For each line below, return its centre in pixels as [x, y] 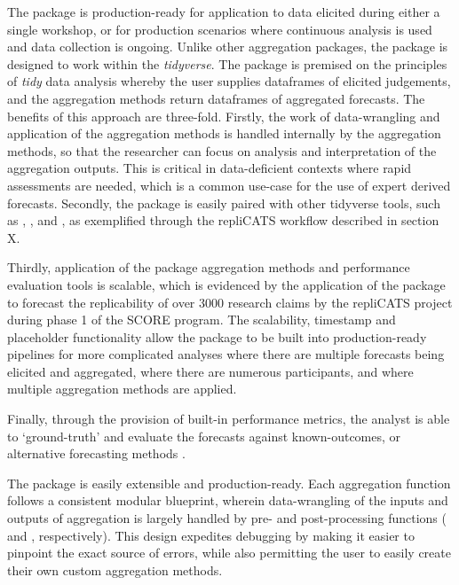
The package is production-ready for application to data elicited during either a [224, 12]
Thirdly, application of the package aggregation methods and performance [209, 267]
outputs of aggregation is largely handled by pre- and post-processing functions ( [227, 518]
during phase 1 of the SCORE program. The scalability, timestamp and [202, 320]
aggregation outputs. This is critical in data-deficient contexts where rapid [210, 168]
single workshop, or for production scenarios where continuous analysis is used [220, 29]
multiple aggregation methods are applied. [122, 389]
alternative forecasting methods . [96, 453]
